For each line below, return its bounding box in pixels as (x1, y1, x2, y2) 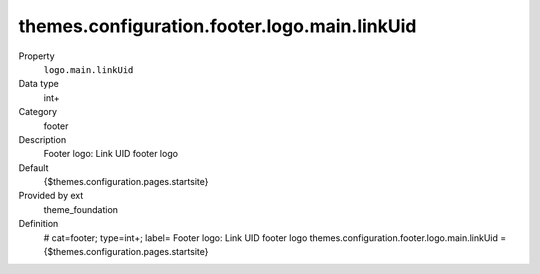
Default (18, 161, 49, 174)
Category (18, 106, 58, 118)
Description (18, 133, 67, 145)
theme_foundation (43, 203, 119, 215)
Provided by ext (18, 190, 84, 202)
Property (18, 50, 55, 62)
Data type (18, 78, 59, 90)
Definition (18, 218, 59, 230)
